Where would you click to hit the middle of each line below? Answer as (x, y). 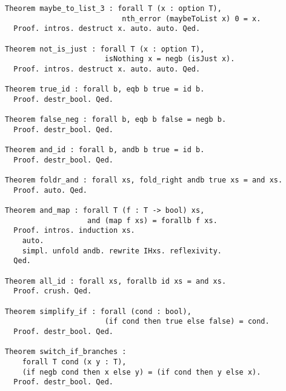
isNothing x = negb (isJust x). (170, 59)
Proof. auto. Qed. (51, 190)
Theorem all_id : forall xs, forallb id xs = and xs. (116, 281)
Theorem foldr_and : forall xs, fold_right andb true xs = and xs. (144, 180)
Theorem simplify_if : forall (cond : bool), (98, 311)
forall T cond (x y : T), (74, 362)
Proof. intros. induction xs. (74, 231)
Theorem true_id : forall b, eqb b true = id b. (105, 89)
